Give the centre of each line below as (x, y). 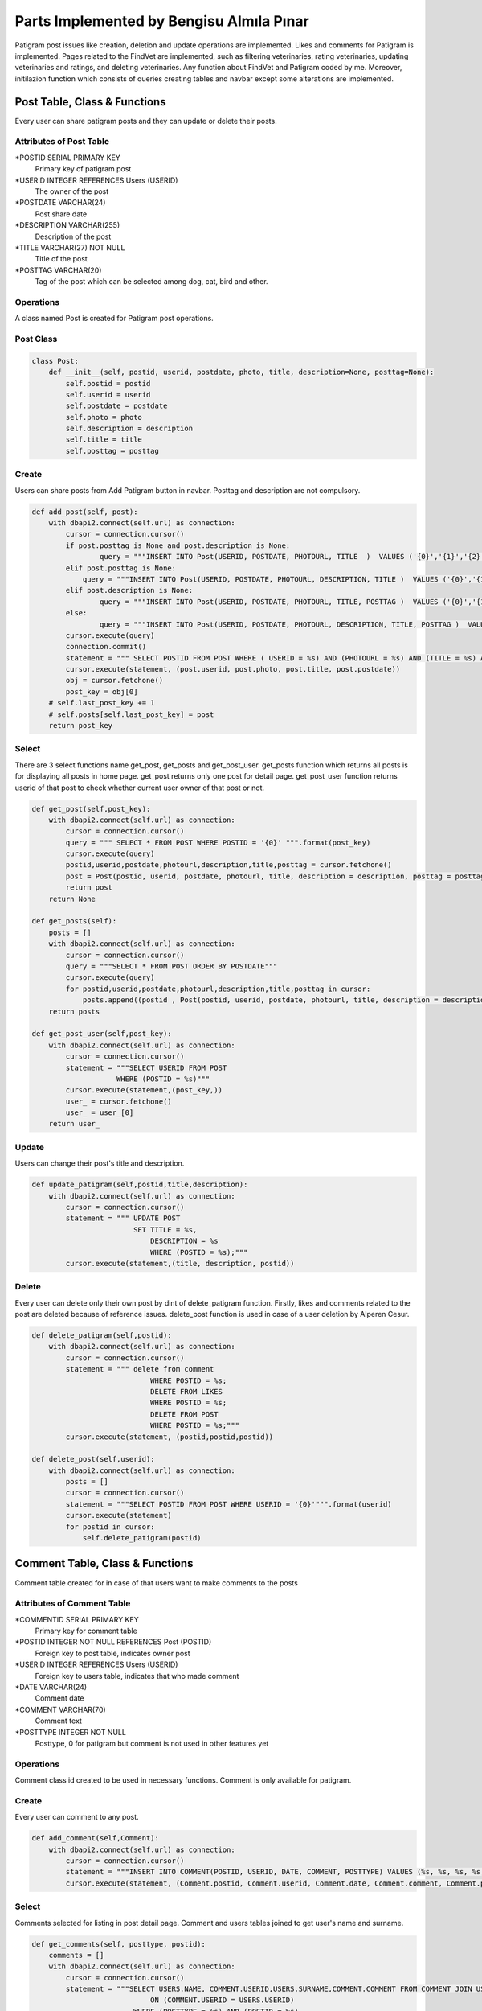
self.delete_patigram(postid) (142, 1538)
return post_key (80, 726)
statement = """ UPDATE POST (123, 1218)
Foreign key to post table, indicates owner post (112, 1653)
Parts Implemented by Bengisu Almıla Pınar (162, 21)
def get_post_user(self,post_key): (102, 1034)
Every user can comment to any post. (77, 1817)
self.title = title (104, 440)
